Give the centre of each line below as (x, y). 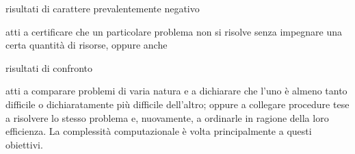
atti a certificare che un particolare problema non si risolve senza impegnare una (174, 31)
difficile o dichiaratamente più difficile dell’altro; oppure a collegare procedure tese (177, 104)
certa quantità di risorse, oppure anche (87, 45)
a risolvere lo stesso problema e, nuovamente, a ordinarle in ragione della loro (167, 117)
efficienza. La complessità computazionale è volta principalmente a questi (159, 131)
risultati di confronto (49, 67)
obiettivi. (24, 144)
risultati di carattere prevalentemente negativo (103, 8)
